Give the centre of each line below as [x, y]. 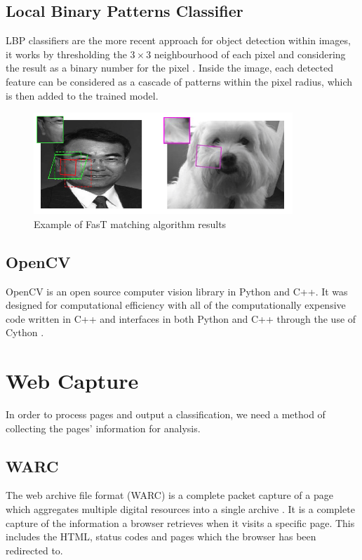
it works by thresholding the [66, 54]
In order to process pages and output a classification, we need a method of [166, 414]
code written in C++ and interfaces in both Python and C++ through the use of [181, 318]
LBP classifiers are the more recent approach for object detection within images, [178, 40]
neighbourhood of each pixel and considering [250, 54]
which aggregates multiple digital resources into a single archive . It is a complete [180, 509]
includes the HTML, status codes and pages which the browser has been [161, 536]
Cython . [25, 332]
